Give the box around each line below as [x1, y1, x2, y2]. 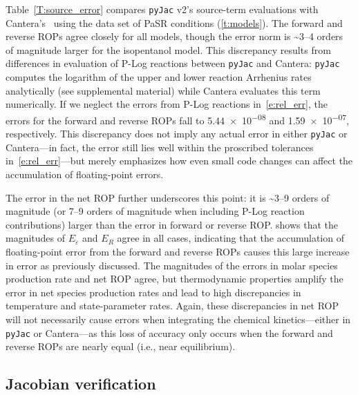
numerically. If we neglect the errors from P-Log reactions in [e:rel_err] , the [6, 97, 328, 111]
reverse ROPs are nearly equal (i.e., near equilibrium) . [6, 339, 236, 354]
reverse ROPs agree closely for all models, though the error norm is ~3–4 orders [6, 29, 343, 44]
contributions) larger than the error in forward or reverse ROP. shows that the [6, 217, 339, 231]
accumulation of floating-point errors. [6, 166, 164, 181]
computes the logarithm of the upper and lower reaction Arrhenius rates [6, 70, 312, 84]
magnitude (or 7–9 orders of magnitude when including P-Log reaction [6, 204, 305, 218]
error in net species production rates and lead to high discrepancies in [6, 285, 301, 299]
